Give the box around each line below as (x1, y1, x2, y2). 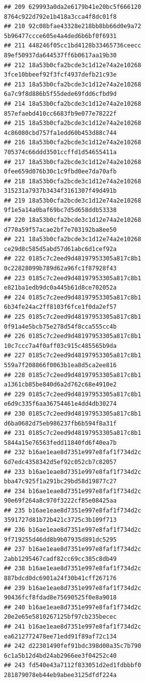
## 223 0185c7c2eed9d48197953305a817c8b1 (4, 274, 142, 282)
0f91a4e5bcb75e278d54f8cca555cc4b (4, 323, 117, 330)
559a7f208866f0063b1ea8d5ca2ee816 (4, 361, 117, 369)
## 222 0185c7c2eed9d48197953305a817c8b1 (4, 255, 142, 262)
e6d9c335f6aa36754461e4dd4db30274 (4, 400, 117, 408)
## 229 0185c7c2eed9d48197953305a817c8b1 (4, 390, 142, 398)
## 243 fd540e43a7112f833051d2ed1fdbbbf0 (4, 662, 142, 669)
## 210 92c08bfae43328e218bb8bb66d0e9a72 (4, 23, 142, 30)
